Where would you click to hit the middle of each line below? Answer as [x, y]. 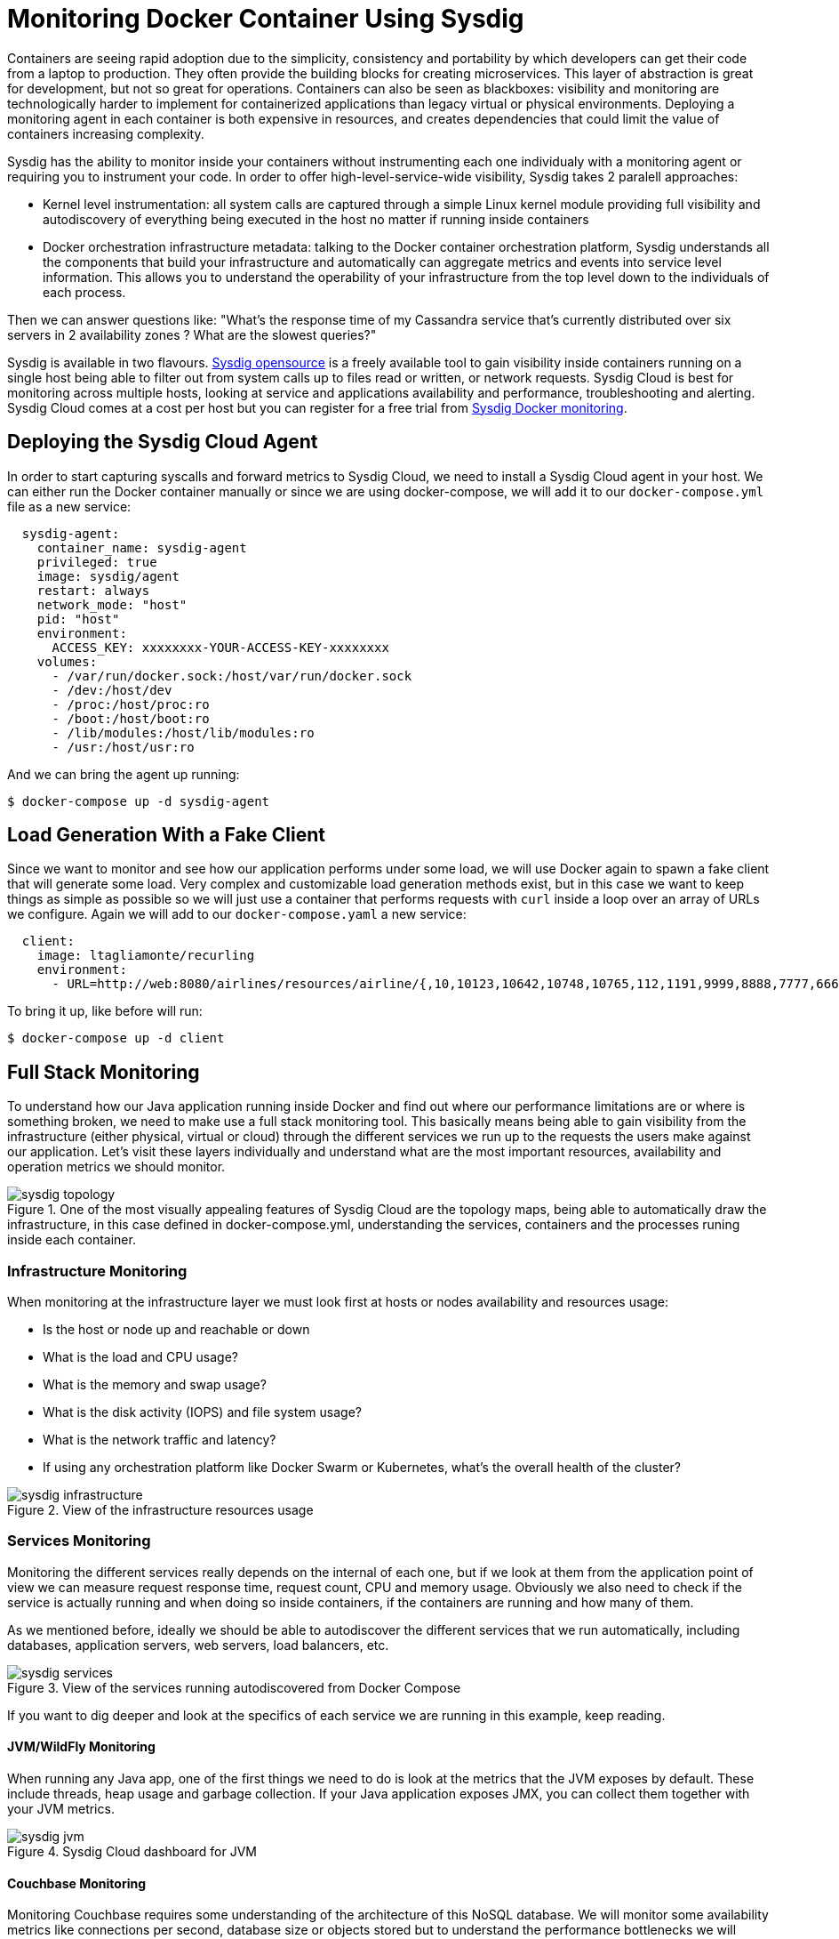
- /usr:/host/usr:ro [123, 747]
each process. [84, 292]
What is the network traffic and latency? [160, 1440]
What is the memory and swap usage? [155, 1385]
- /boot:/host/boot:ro [131, 718]
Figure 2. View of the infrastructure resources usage [160, 1510]
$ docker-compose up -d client [116, 1038]
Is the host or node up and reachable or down [176, 1330]
